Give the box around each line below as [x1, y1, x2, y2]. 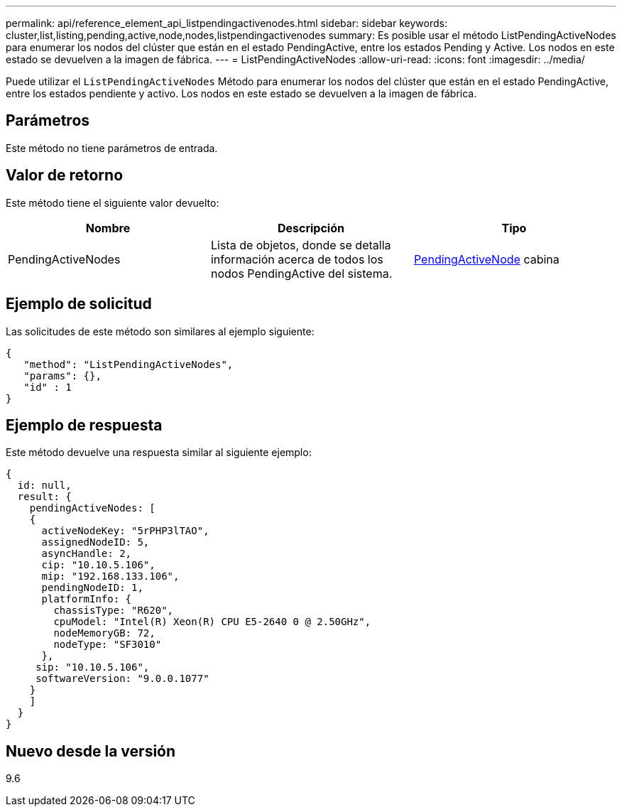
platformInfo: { [41, 593, 132, 605]
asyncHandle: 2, [41, 548, 132, 560]
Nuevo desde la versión [6, 742, 176, 760]
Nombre [85, 220, 131, 235]
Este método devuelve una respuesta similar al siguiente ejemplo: [6, 446, 312, 459]
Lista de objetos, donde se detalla [210, 237, 391, 252]
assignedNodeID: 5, [41, 536, 150, 548]
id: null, [17, 480, 72, 492]
